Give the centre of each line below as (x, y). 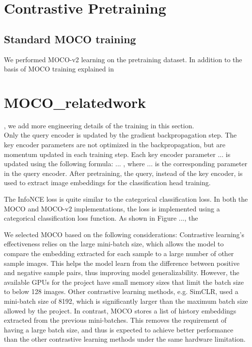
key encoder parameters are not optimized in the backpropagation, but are (115, 145)
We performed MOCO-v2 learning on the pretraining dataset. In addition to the (123, 59)
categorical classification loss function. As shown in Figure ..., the (101, 218)
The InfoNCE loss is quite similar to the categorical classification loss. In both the (126, 199)
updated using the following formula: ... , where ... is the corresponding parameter (126, 164)
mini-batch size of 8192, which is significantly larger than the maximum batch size (126, 301)
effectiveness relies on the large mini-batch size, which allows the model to (114, 244)
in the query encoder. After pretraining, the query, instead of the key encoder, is (123, 173)
